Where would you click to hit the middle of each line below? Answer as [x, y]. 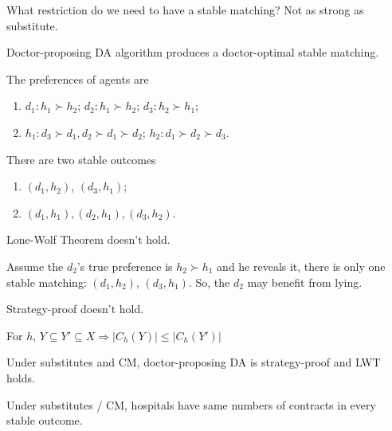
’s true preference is [125, 266]
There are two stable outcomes [81, 159]
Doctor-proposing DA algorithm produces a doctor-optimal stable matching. [193, 52]
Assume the [35, 266]
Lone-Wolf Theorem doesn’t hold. [88, 239]
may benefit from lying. [305, 282]
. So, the [209, 282]
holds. [21, 377]
